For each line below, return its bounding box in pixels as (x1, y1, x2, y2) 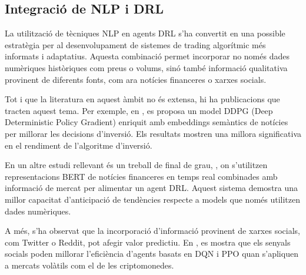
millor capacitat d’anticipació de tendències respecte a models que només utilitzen (5, 193, 301, 205)
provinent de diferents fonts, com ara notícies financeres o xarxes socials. (5, 73, 267, 85)
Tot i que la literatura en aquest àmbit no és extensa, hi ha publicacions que (5, 93, 280, 105)
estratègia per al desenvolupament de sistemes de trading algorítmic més (5, 38, 266, 51)
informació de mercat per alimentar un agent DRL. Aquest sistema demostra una (5, 182, 298, 194)
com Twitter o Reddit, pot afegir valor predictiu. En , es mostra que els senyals (5, 236, 291, 248)
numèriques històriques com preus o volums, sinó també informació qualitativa (5, 61, 288, 73)
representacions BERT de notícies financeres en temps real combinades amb (5, 170, 278, 182)
